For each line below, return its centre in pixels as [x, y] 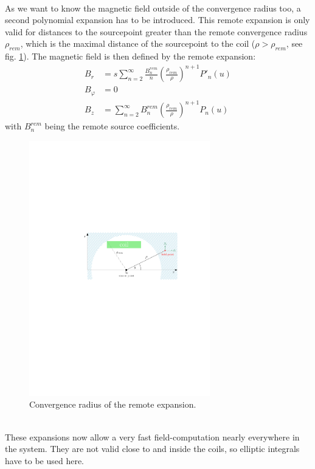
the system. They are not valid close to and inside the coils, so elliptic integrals [152, 449]
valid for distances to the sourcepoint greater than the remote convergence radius [156, 31]
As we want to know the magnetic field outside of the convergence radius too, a [153, 8]
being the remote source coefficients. [112, 126]
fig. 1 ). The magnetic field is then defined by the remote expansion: [130, 56]
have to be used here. [44, 460]
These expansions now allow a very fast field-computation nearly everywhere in [152, 436]
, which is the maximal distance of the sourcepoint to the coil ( [138, 43]
